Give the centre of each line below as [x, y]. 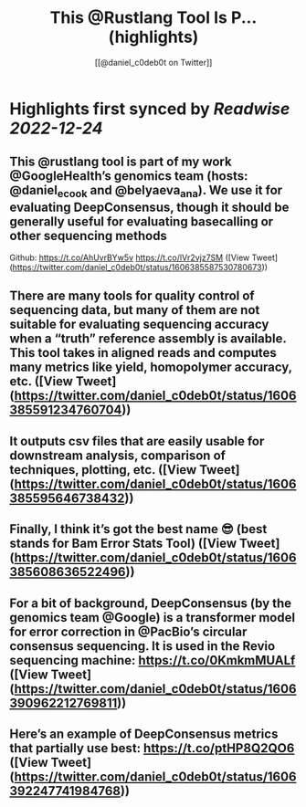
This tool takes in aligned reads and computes [143, 353]
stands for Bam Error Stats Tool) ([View [123, 544]
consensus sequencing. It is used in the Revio [142, 646]
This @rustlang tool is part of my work [121, 162]
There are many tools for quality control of [132, 296]
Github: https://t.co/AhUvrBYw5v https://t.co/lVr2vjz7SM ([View [130, 257]
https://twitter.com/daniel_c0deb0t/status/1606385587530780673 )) [140, 267]
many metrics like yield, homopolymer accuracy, [151, 367]
